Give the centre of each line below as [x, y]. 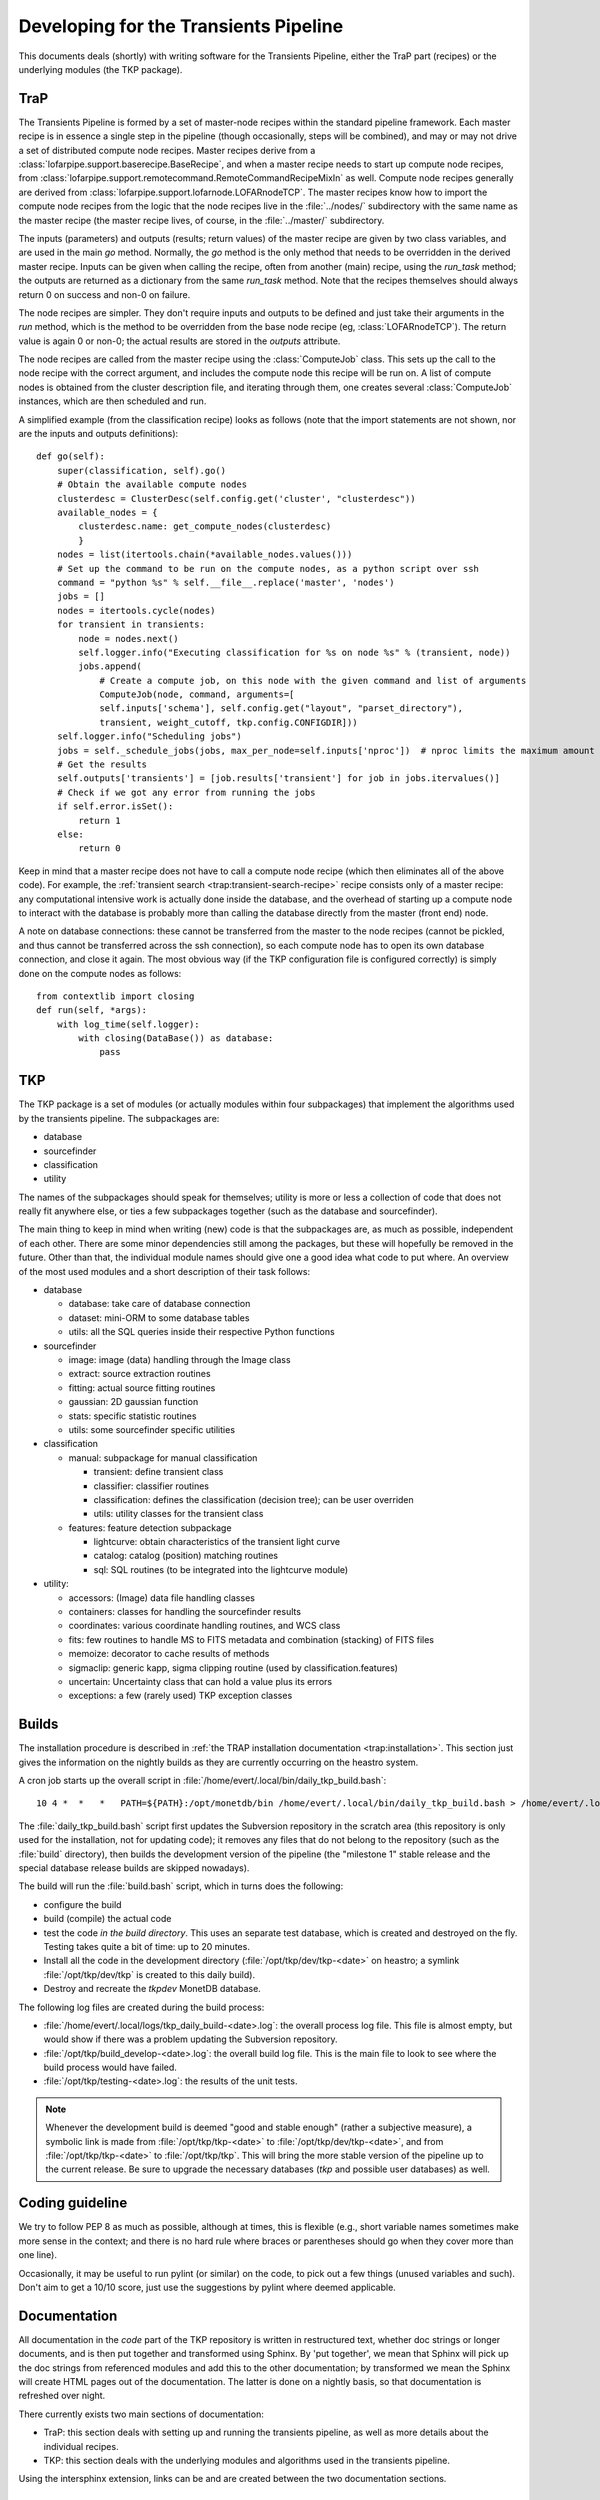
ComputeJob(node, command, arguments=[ [197, 694]
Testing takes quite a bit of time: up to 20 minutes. [146, 1946]
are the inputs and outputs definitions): [98, 434]
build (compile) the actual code [107, 1919]
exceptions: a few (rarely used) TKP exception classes [180, 1696]
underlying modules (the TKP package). [100, 69]
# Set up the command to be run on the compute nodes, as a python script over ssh [268, 568]
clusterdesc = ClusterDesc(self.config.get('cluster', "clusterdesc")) [236, 498]
